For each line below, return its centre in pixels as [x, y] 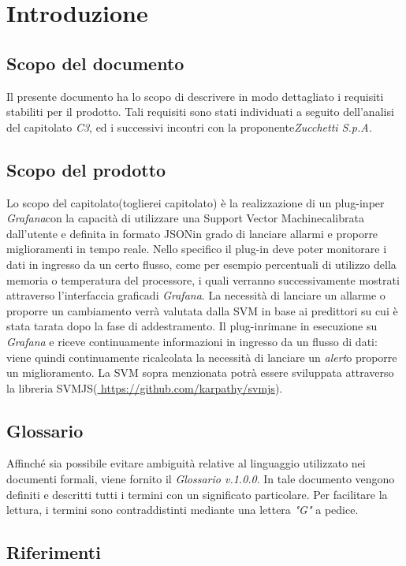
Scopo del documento [95, 63]
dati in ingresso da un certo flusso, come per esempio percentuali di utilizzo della [201, 264]
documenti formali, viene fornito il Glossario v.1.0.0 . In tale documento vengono [201, 479]
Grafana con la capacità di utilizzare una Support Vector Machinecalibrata [185, 218]
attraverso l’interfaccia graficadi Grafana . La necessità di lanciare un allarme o [196, 295]
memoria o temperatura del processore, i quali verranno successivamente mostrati [203, 279]
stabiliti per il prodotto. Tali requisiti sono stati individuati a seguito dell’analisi [200, 112]
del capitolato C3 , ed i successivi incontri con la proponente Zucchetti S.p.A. [189, 127]
